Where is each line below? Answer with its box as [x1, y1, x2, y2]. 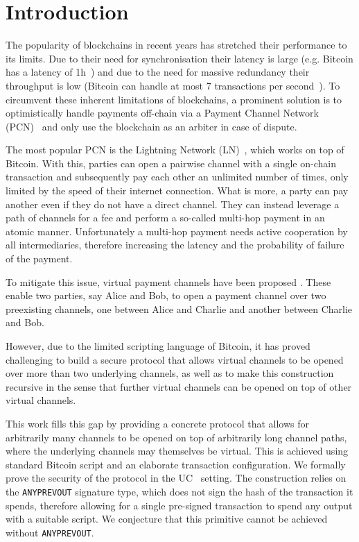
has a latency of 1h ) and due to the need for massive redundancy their [6, 65, 310, 79]
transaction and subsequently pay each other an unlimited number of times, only [6, 169, 349, 184]
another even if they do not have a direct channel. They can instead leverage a [6, 196, 340, 211]
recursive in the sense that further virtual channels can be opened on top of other [6, 379, 352, 393]
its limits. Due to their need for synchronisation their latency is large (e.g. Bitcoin [6, 51, 353, 65]
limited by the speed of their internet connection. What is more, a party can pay [6, 183, 349, 198]
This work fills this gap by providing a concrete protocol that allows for [6, 416, 310, 430]
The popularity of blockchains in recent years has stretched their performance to [6, 37, 347, 52]
